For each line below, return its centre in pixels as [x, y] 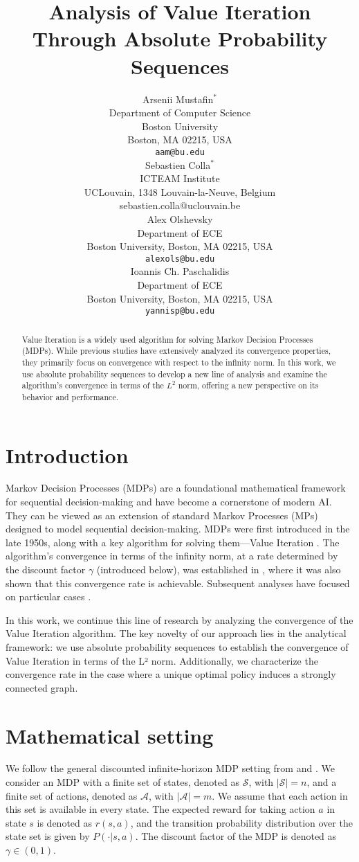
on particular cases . [48, 596]
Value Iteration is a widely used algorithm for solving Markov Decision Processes [167, 339]
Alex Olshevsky [180, 218]
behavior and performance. [70, 396]
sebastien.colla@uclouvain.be [180, 205]
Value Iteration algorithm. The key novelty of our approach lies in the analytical [176, 633]
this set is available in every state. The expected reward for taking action [160, 809]
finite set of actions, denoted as [72, 795]
